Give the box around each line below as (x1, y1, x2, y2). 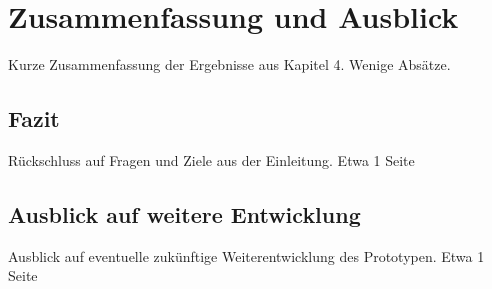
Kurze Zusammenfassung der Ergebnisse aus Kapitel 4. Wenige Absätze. (8, 54, 451, 75)
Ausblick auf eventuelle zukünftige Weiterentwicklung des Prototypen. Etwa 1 (8, 245, 485, 266)
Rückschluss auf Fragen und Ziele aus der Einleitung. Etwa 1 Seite (8, 149, 415, 170)
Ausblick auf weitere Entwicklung (8, 198, 361, 229)
